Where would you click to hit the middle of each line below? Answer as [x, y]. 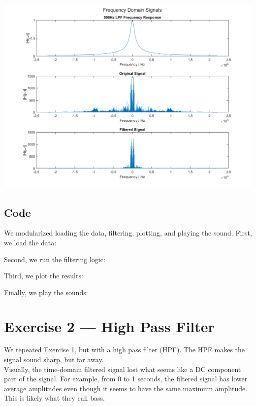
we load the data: [30, 242]
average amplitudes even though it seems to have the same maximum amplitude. [126, 388]
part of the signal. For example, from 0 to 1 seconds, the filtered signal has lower [126, 379]
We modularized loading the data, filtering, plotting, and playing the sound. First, [128, 233]
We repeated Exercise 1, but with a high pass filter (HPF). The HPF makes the [125, 350]
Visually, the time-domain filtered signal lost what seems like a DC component [123, 369]
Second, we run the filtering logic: [55, 259]
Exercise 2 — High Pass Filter [109, 326]
